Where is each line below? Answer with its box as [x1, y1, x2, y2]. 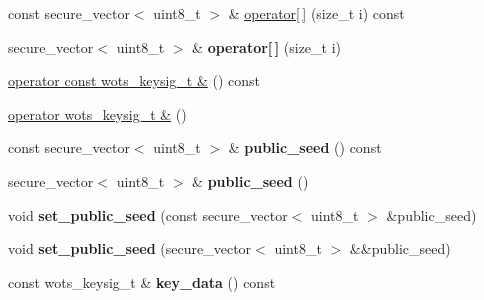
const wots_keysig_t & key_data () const [8, 271, 276, 292]
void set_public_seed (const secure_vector [8, 204, 288, 225]
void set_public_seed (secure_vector [8, 238, 252, 259]
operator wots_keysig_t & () [8, 103, 187, 124]
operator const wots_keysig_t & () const [8, 70, 260, 91]
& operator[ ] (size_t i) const [228, 3, 405, 23]
